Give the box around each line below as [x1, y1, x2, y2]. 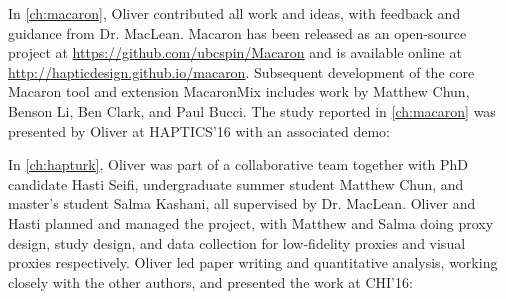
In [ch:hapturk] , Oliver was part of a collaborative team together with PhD [8, 154, 468, 175]
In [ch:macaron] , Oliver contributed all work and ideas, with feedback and [8, 3, 461, 23]
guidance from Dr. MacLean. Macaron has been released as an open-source [8, 22, 467, 43]
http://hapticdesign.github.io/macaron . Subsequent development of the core [8, 61, 475, 82]
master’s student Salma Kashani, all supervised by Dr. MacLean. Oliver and [8, 193, 476, 214]
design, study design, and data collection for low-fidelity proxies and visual [8, 232, 466, 253]
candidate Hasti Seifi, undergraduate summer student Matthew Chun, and [8, 173, 464, 194]
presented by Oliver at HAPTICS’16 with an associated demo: [8, 120, 390, 141]
